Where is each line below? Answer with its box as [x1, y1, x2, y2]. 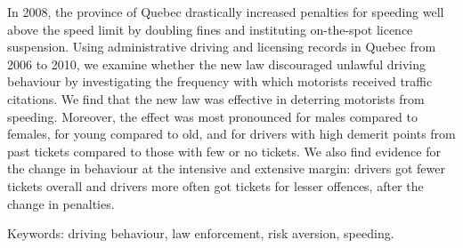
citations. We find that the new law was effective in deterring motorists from [7, 89, 425, 108]
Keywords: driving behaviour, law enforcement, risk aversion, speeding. [7, 224, 394, 243]
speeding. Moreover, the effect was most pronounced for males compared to [7, 107, 418, 125]
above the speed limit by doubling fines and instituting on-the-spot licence [7, 20, 413, 38]
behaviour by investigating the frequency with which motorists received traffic [7, 72, 433, 91]
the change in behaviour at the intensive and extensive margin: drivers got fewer [7, 159, 445, 178]
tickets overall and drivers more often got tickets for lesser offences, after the [7, 176, 424, 195]
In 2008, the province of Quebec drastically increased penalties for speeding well [7, 3, 444, 20]
